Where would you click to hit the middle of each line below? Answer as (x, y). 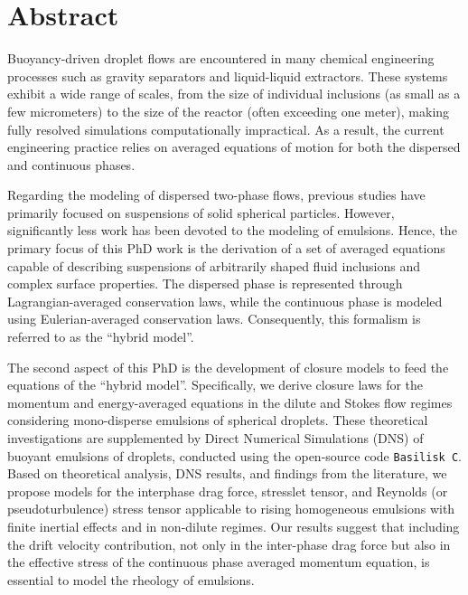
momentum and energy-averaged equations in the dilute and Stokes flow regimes (230, 402)
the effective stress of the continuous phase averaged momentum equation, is (219, 562)
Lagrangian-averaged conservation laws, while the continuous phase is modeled (225, 301)
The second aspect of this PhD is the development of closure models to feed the (228, 367)
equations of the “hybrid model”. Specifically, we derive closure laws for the (215, 385)
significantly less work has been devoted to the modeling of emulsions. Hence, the (232, 230)
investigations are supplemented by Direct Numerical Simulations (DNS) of (215, 438)
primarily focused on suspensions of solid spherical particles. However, (201, 212)
